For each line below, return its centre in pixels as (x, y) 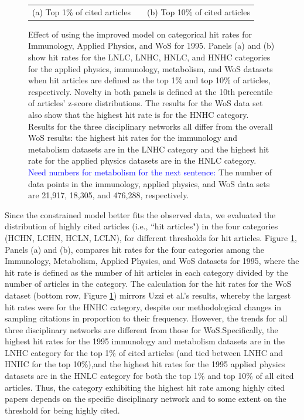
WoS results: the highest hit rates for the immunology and (133, 138)
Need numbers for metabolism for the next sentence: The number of (150, 172)
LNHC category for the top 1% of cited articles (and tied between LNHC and (144, 352)
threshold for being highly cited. (62, 410)
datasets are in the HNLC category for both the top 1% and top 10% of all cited (149, 376)
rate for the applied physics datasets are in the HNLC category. (142, 160)
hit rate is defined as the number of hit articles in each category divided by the (146, 272)
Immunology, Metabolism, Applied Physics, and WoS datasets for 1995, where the (152, 261)
